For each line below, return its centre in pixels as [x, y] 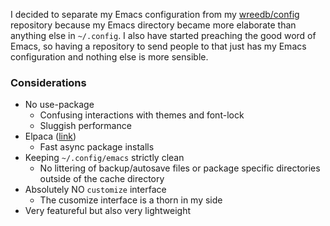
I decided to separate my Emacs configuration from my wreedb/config [155, 14]
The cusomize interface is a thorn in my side [131, 200]
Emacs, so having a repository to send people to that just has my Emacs [158, 46]
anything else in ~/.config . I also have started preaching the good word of [163, 35]
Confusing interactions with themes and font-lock [142, 115]
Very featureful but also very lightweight [108, 211]
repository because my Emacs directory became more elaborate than [153, 25]
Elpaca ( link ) [50, 136]
